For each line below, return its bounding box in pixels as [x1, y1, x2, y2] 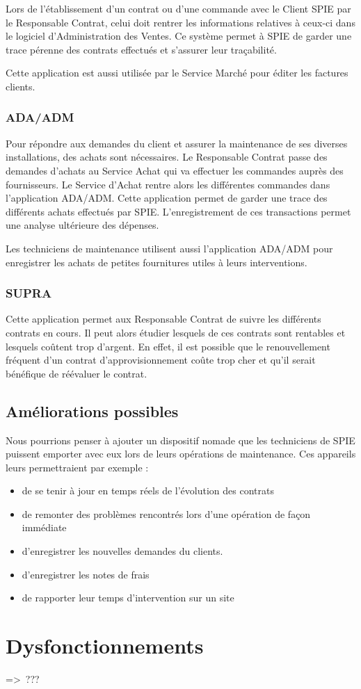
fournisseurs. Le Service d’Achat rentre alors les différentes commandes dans [6, 177, 330, 191]
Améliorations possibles [6, 400, 179, 421]
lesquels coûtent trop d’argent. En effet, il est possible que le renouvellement [6, 339, 330, 353]
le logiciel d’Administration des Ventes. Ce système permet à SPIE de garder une [6, 29, 352, 43]
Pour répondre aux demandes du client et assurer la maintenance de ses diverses [6, 136, 348, 150]
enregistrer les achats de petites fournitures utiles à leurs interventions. [6, 254, 307, 269]
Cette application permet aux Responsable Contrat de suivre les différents [6, 311, 321, 326]
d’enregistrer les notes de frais [22, 567, 150, 581]
